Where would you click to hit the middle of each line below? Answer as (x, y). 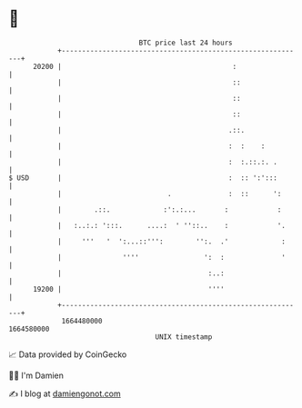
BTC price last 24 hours (186, 43)
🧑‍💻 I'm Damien (36, 375)
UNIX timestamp (184, 337)
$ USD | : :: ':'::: (143, 178)
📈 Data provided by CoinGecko (68, 354)
